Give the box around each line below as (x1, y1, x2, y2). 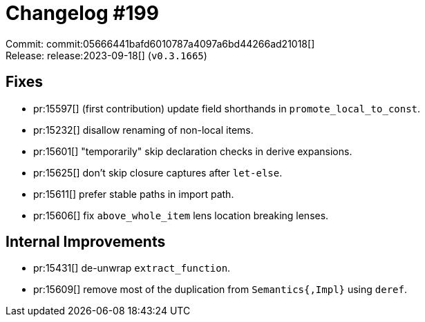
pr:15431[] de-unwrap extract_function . (33, 262, 231, 274)
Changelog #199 (6, 1, 159, 25)
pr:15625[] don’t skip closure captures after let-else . (33, 166, 283, 179)
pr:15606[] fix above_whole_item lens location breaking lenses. (33, 209, 329, 221)
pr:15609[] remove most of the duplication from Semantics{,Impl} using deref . (33, 283, 407, 296)
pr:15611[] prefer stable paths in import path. (33, 188, 234, 200)
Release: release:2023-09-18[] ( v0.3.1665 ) (6, 49, 207, 61)
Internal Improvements (6, 233, 166, 251)
